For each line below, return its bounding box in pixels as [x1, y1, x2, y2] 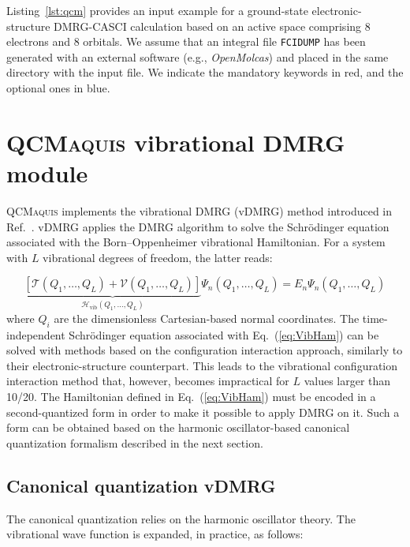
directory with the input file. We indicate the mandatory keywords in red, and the [6, 64, 404, 81]
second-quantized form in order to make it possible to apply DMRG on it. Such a [6, 403, 400, 420]
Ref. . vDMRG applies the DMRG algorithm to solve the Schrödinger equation [6, 218, 389, 234]
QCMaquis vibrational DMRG [6, 126, 345, 158]
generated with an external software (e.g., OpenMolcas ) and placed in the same [6, 48, 389, 65]
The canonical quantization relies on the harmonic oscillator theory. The [6, 510, 356, 526]
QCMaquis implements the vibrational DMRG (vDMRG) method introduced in [6, 202, 393, 219]
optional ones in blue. [6, 80, 110, 96]
